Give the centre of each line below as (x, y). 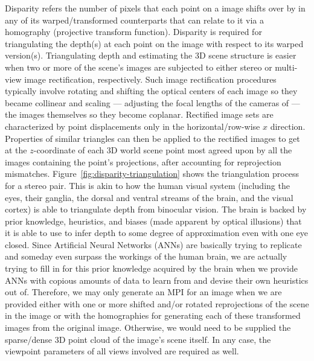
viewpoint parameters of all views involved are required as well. (122, 351)
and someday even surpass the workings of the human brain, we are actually (146, 256)
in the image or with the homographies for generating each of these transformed (153, 315)
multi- (286, 67)
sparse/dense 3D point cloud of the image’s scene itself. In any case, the (138, 339)
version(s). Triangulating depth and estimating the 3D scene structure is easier (151, 55)
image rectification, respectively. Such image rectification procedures (150, 79)
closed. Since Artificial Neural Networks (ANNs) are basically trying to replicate (153, 244)
